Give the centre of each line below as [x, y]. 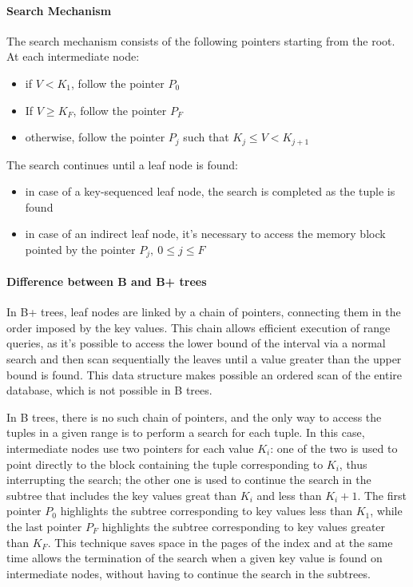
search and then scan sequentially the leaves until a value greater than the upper [204, 359]
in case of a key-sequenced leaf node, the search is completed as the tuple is [210, 191]
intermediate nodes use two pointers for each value [130, 448]
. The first [382, 495]
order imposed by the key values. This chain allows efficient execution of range [199, 327]
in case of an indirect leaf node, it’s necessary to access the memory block [205, 234]
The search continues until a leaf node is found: [122, 164]
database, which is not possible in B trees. [109, 390]
